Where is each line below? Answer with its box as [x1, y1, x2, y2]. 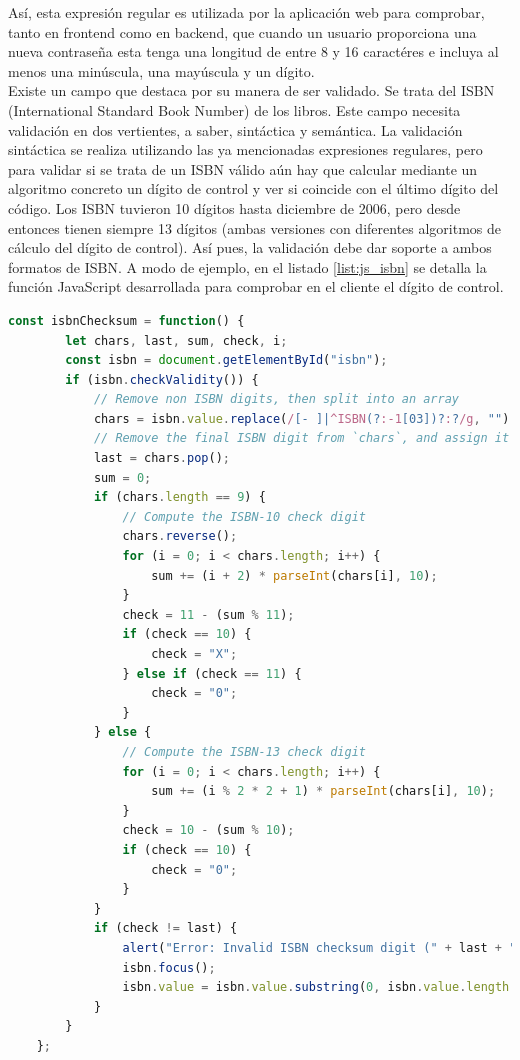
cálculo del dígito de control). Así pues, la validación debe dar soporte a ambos [8, 237, 492, 258]
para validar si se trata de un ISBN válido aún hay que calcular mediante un [8, 158, 478, 179]
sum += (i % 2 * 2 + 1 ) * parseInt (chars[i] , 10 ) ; [151, 784, 496, 799]
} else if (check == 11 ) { [122, 666, 302, 681]
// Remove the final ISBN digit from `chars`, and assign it [93, 431, 510, 446]
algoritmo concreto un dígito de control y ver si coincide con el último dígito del [8, 178, 499, 199]
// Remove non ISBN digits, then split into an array [93, 392, 460, 407]
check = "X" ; [151, 647, 238, 661]
